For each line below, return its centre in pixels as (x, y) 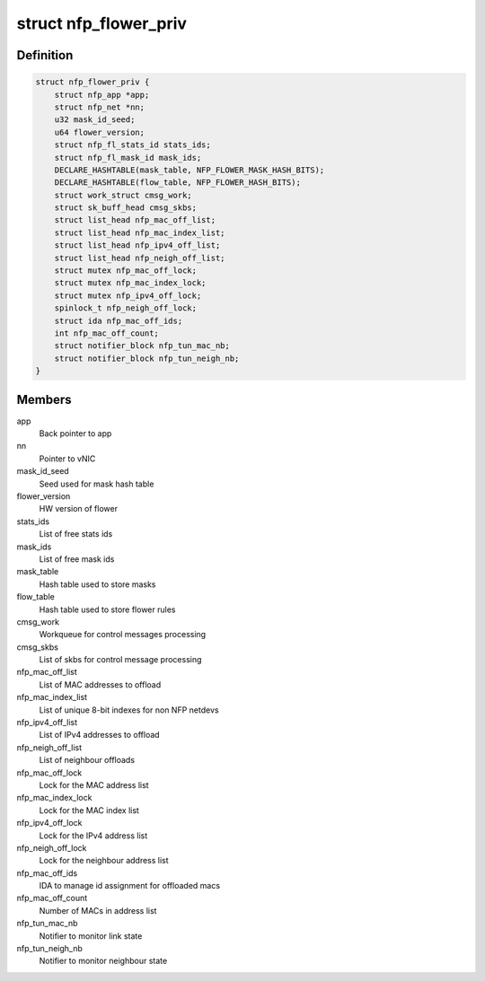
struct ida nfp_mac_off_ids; (119, 320)
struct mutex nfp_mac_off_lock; (126, 271)
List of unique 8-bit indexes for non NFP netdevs (129, 710)
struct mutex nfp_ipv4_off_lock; (128, 295)
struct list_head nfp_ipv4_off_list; (137, 245)
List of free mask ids (77, 559)
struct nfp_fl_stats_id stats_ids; (132, 145)
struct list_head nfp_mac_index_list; (140, 232)
